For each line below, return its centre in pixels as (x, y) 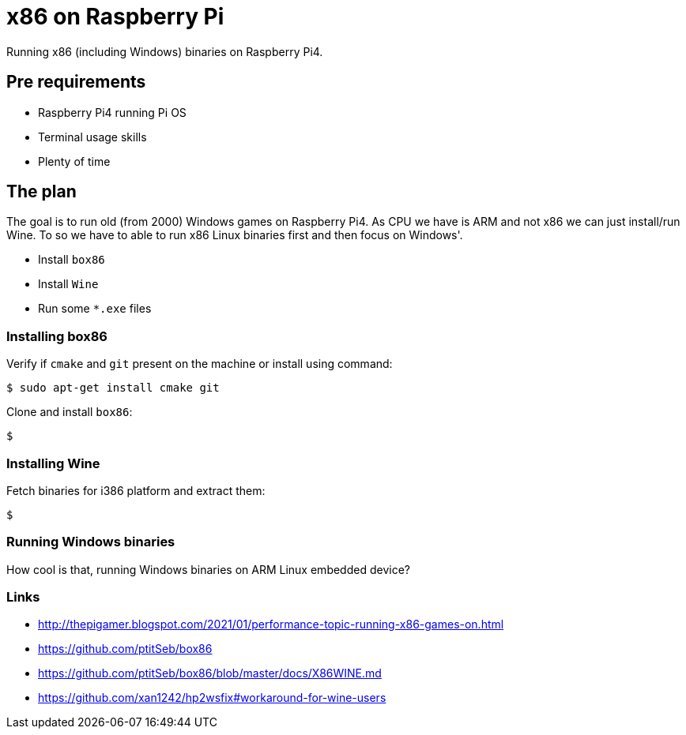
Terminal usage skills (92, 137)
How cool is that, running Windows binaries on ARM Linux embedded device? (208, 569)
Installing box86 (57, 336)
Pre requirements (76, 82)
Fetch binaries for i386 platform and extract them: (136, 490)
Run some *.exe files (95, 309)
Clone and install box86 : (70, 412)
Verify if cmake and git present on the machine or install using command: (200, 364)
